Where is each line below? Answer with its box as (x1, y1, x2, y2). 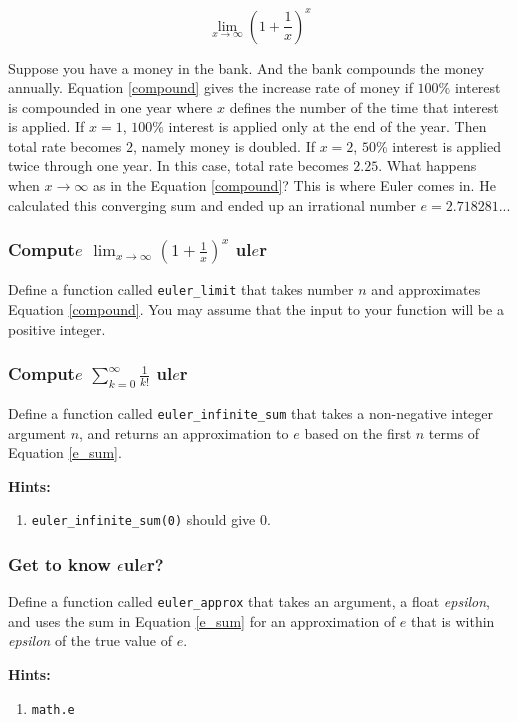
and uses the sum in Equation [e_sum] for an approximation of (8, 610, 396, 631)
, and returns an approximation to (79, 422, 289, 443)
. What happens (378, 155, 477, 176)
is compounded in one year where (8, 96, 213, 117)
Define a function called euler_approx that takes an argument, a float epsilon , (8, 591, 490, 612)
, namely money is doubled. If (132, 135, 316, 156)
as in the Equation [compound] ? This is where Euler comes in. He (92, 175, 496, 196)
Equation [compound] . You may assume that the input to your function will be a (8, 299, 504, 320)
